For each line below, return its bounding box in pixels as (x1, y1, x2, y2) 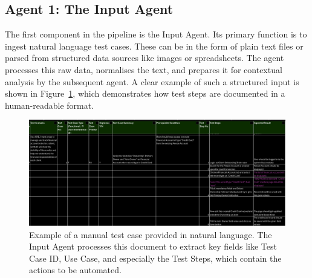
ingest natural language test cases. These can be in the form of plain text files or (5, 39, 304, 52)
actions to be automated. (29, 263, 122, 276)
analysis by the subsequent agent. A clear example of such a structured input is (5, 75, 299, 88)
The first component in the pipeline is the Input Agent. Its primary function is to (5, 28, 307, 40)
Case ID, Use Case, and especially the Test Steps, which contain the (29, 251, 282, 264)
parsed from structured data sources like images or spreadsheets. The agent (5, 51, 284, 64)
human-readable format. (5, 99, 94, 111)
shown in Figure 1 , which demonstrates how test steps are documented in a (5, 87, 285, 100)
